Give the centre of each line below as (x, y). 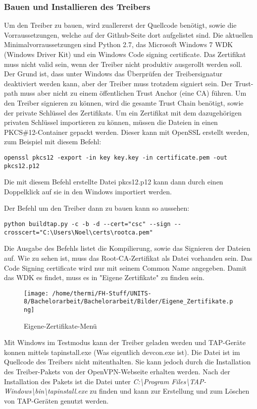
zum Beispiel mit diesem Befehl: (53, 142)
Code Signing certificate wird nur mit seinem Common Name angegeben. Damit (125, 267)
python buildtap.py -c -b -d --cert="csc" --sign (87, 224)
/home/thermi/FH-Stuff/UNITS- (102, 293)
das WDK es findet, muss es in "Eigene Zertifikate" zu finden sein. (104, 277)
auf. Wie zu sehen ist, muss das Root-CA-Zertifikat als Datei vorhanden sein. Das (128, 258)
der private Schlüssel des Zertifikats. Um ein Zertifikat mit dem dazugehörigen (123, 112)
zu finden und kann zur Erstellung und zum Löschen (170, 391)
